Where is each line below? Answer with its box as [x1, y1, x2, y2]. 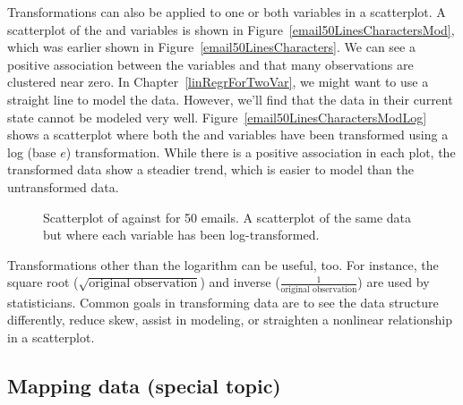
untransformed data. [7, 177, 119, 196]
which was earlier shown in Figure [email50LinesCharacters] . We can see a [7, 38, 416, 56]
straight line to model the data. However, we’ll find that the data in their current [7, 89, 453, 108]
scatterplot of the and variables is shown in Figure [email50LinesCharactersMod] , [7, 20, 455, 38]
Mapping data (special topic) [7, 371, 281, 399]
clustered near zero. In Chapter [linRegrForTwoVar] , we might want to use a [7, 72, 429, 91]
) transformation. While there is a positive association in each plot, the [65, 142, 456, 161]
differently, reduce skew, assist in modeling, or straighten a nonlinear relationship [7, 310, 452, 329]
